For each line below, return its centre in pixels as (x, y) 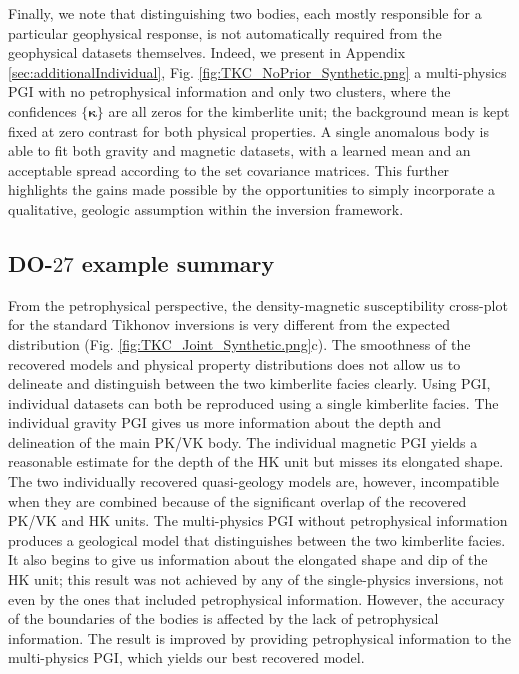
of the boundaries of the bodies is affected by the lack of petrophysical (223, 618)
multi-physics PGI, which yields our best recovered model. (186, 657)
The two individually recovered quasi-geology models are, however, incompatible (254, 481)
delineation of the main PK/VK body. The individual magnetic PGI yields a (243, 441)
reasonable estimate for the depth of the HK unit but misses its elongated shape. (256, 461)
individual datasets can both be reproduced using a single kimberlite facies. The (253, 402)
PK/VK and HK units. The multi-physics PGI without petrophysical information (258, 520)
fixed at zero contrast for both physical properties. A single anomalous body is (248, 130)
